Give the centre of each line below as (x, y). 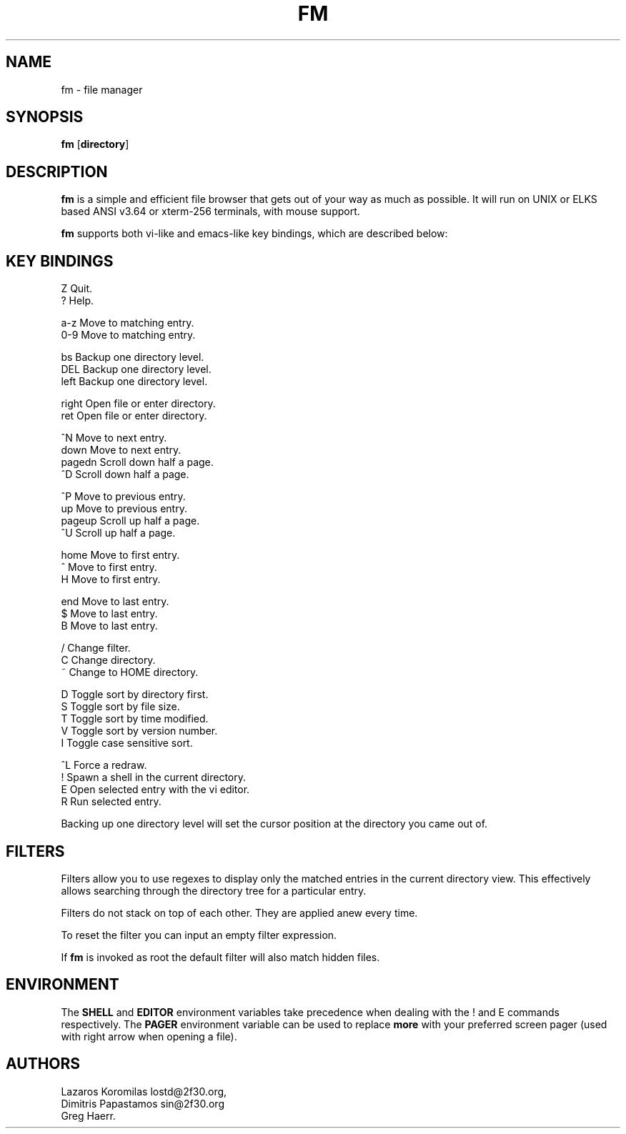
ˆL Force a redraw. (104, 765)
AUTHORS (43, 1064)
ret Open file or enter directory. (134, 416)
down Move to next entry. (121, 450)
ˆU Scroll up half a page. (118, 533)
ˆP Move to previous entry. (123, 497)
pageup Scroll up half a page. (130, 521)
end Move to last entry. (115, 602)
